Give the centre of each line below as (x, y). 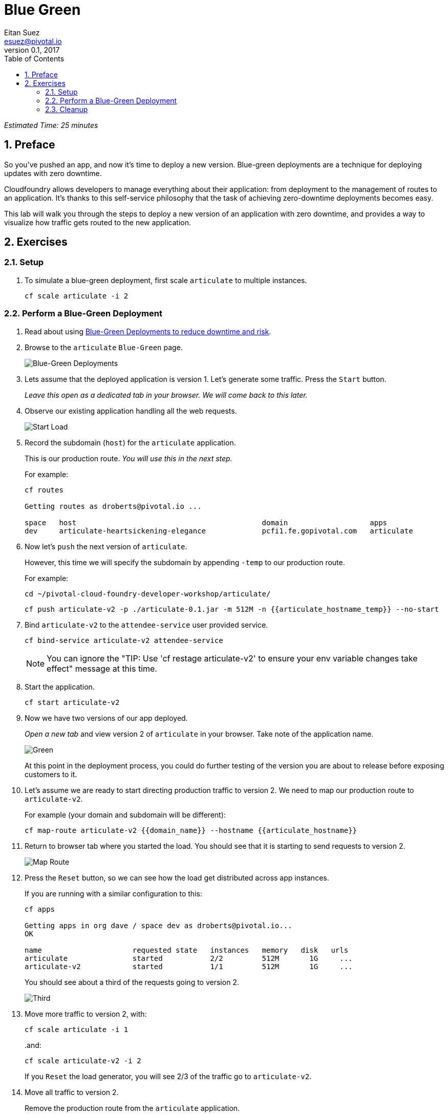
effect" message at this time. (102, 668)
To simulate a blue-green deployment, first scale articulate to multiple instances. (166, 280)
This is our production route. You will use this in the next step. (129, 458)
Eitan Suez (22, 32)
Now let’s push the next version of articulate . (106, 546)
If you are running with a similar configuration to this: (113, 893)
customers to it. (51, 774)
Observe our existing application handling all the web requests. (131, 411)
